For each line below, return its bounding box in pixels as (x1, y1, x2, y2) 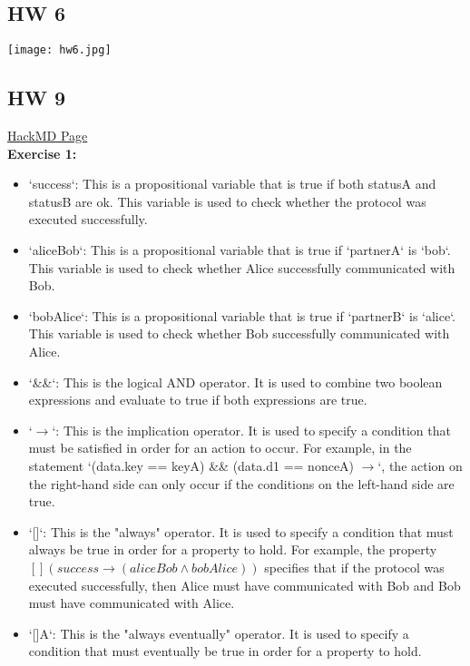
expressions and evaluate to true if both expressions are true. (28, 390, 367, 409)
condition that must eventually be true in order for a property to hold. (28, 642, 422, 661)
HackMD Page (7, 126, 88, 145)
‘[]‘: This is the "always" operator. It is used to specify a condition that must (28, 522, 454, 541)
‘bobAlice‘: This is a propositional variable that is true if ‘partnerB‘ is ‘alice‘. (28, 306, 455, 325)
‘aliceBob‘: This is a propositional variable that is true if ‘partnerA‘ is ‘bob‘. (28, 240, 451, 260)
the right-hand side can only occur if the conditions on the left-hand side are (28, 474, 455, 493)
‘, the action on (377, 455, 463, 475)
